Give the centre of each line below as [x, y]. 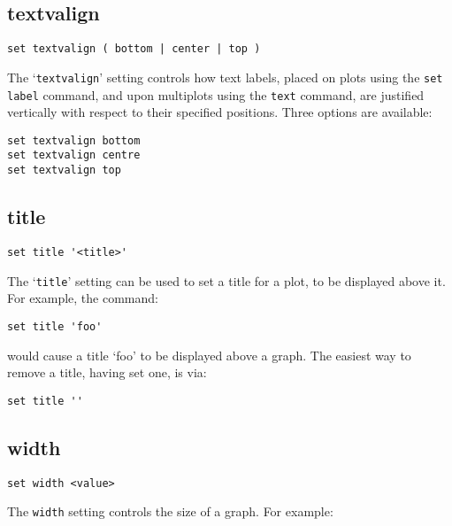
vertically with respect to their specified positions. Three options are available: [220, 112]
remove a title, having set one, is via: [107, 372]
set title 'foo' [55, 326]
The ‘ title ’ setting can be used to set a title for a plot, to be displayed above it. [226, 280]
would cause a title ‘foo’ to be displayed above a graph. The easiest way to [209, 355]
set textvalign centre [74, 155]
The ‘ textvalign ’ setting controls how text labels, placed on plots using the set [225, 77]
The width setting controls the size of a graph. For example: [170, 511]
